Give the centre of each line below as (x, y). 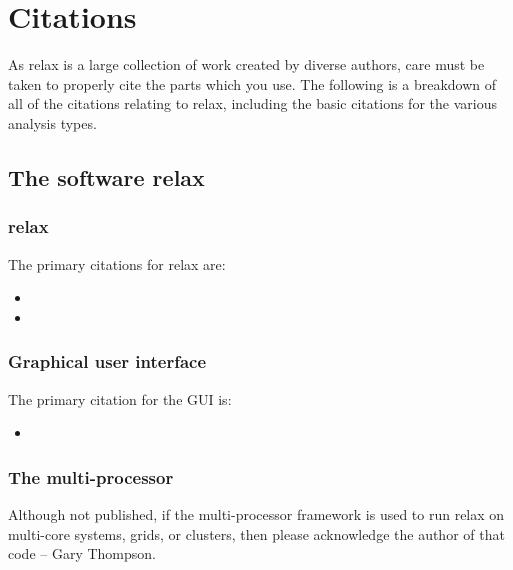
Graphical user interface (107, 361)
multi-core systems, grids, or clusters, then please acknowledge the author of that (256, 533)
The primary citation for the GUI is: (120, 398)
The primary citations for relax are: (117, 263)
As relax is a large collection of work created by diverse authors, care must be (246, 64)
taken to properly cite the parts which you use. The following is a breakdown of (252, 83)
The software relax (106, 176)
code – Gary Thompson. (82, 553)
